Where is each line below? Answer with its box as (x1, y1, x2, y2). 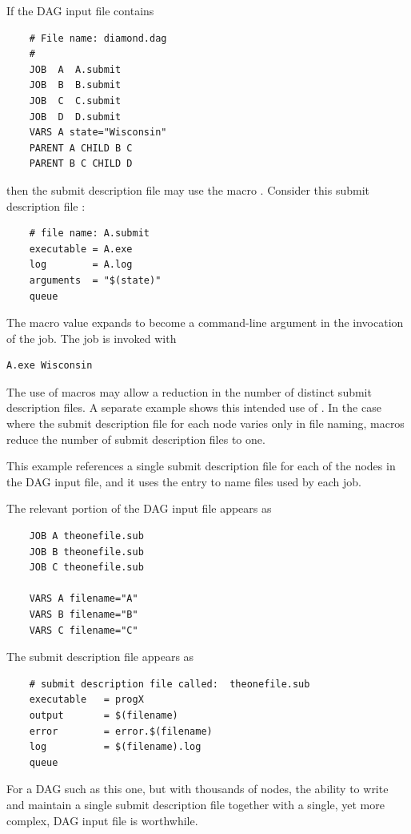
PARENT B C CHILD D (29, 158, 133, 170)
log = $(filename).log (29, 741, 202, 753)
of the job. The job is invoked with (6, 329, 177, 346)
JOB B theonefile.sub (29, 546, 144, 558)
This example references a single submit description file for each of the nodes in (6, 457, 396, 474)
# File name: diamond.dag (29, 32, 167, 44)
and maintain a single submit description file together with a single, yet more (6, 796, 385, 812)
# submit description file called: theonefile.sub (29, 678, 310, 690)
